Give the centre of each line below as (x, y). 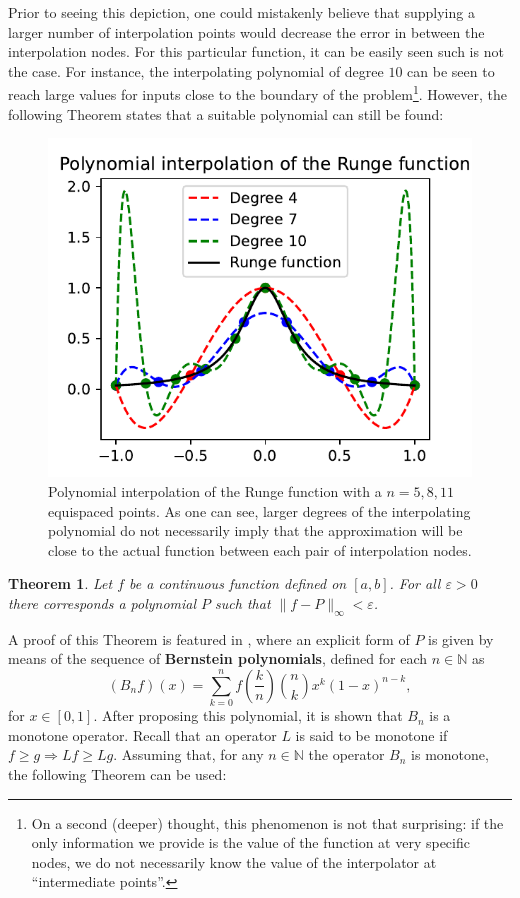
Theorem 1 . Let (60, 583)
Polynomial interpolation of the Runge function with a (215, 491)
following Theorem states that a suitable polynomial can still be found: (226, 113)
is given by (461, 638)
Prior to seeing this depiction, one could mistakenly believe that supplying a (241, 12)
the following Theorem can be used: (117, 774)
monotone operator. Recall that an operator (142, 734)
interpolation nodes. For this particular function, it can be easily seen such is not (256, 51)
